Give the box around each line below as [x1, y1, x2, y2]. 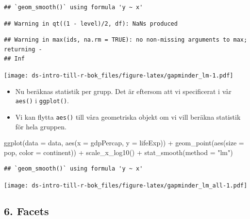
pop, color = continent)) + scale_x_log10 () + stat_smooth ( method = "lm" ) [4, 147, 233, 157]
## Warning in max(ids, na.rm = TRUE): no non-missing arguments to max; [4, 36, 248, 44]
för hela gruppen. [15, 121, 67, 131]
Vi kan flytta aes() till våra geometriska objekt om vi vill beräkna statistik [15, 111, 241, 122]
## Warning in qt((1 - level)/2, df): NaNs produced [4, 20, 178, 27]
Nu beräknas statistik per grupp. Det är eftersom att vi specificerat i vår [15, 86, 232, 96]
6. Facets [4, 203, 49, 218]
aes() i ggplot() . [15, 95, 69, 106]
